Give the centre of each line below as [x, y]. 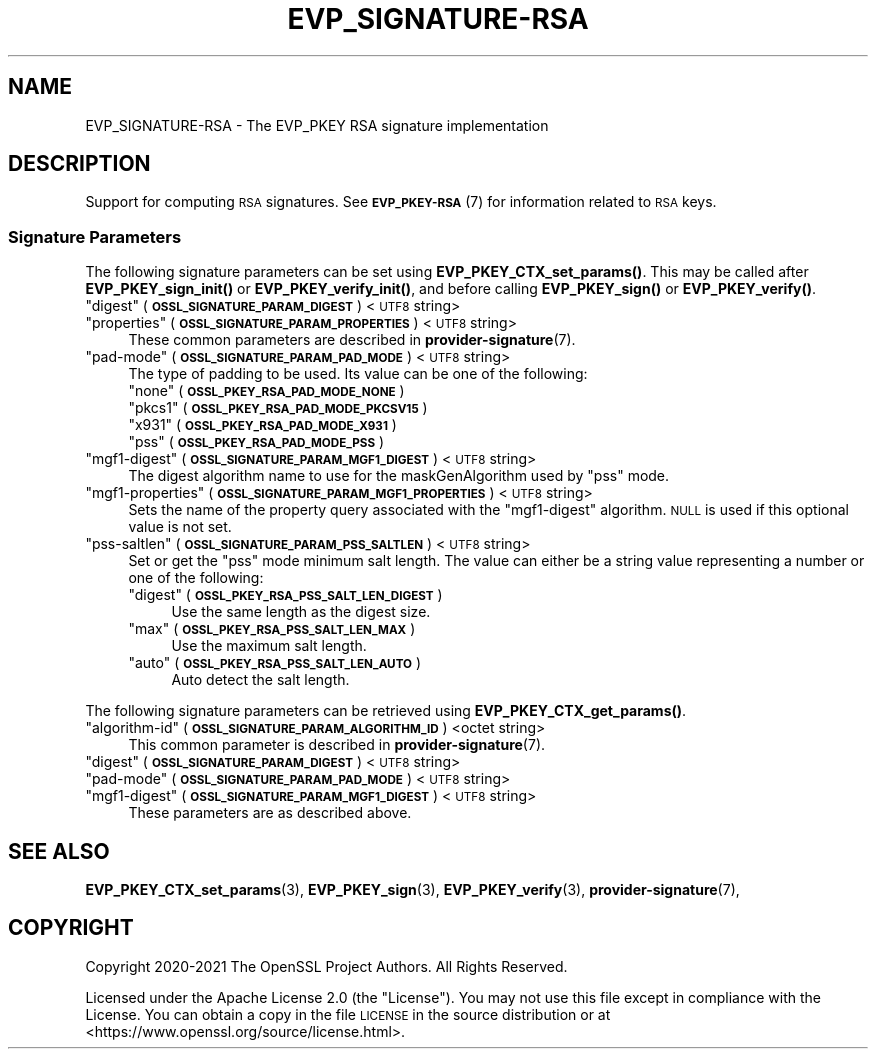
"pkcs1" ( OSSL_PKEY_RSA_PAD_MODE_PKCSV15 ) [278, 408]
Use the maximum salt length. [269, 646]
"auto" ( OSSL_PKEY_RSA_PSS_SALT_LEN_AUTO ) [275, 663]
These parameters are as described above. [270, 813]
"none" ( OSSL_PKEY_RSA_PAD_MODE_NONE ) [266, 391]
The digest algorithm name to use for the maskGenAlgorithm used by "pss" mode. [399, 476]
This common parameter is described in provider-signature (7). [337, 745]
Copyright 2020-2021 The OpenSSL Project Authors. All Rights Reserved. [326, 966]
